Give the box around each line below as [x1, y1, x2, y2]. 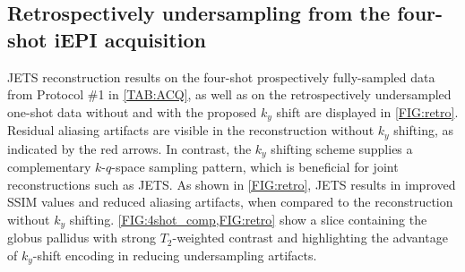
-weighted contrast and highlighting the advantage [172, 228, 448, 247]
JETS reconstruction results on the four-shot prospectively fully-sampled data [7, 67, 435, 86]
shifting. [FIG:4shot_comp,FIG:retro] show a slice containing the [69, 209, 427, 228]
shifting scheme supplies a [271, 139, 413, 157]
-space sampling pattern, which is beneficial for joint [111, 157, 399, 176]
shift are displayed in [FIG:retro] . [276, 102, 459, 121]
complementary [7, 157, 91, 176]
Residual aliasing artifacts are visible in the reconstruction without [7, 121, 375, 140]
